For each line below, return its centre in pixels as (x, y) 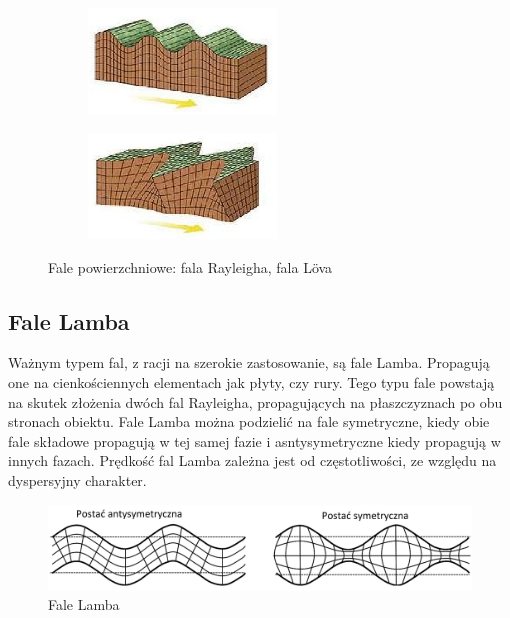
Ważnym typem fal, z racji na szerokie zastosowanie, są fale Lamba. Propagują (249, 362)
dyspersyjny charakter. (77, 479)
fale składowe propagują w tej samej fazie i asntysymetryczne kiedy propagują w (254, 440)
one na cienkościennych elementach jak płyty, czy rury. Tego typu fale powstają (251, 381)
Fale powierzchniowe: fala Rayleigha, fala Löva (190, 266)
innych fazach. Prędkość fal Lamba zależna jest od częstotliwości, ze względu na (252, 460)
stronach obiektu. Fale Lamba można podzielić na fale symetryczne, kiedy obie (249, 421)
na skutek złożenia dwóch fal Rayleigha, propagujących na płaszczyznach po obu (255, 401)
